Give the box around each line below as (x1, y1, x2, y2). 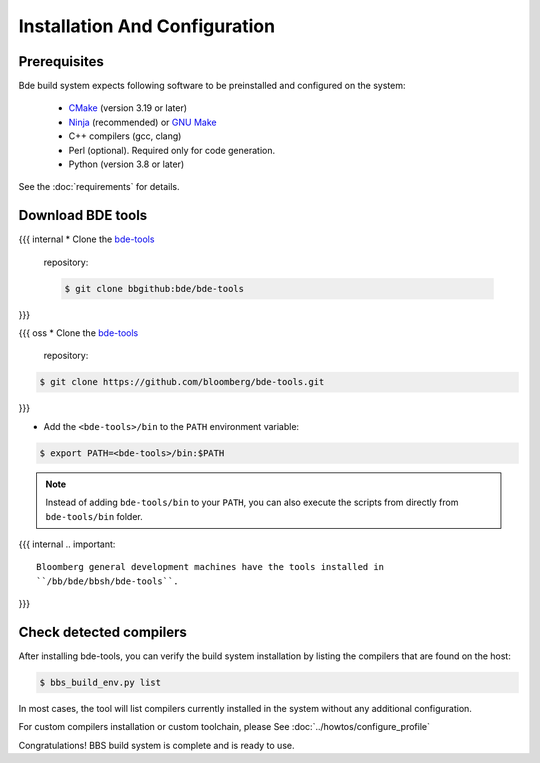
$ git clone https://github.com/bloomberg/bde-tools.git (39, 376, 325, 388)
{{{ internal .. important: (18, 538, 116, 550)
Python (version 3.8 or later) (68, 158, 185, 170)
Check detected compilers (18, 623, 187, 640)
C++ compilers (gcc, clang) (68, 130, 182, 142)
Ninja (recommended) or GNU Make (68, 116, 217, 128)
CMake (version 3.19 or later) (68, 102, 188, 114)
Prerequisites (18, 53, 104, 70)
